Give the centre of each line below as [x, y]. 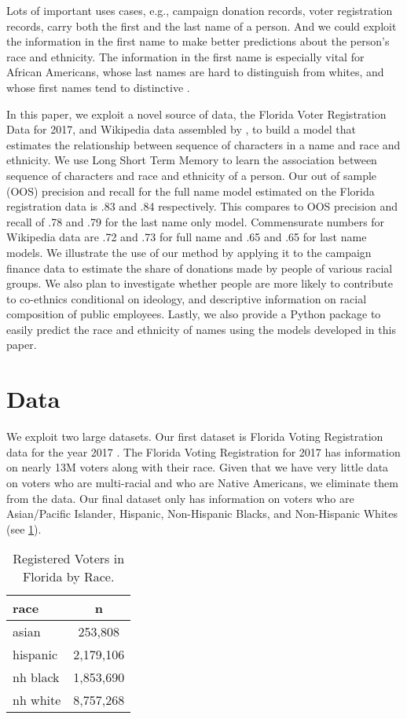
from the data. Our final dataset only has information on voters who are [180, 498]
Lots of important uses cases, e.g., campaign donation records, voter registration [200, 10]
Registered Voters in [69, 559]
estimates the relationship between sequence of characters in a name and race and [203, 144]
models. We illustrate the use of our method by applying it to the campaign [189, 252]
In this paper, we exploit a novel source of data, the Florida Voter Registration [196, 114]
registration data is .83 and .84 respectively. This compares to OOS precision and [202, 206]
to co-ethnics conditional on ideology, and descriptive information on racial [187, 298]
